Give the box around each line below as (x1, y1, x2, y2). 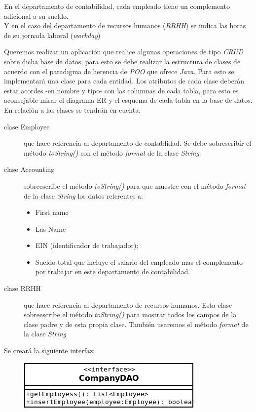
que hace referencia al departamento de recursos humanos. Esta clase (24, 299, 232, 310)
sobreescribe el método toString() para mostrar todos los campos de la (24, 309, 237, 320)
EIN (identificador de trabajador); (35, 240, 139, 250)
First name (35, 207, 69, 217)
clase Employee (4, 121, 50, 131)
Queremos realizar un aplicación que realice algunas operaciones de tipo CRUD (4, 46, 243, 57)
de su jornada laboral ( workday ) (4, 30, 101, 40)
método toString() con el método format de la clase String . (24, 147, 201, 158)
